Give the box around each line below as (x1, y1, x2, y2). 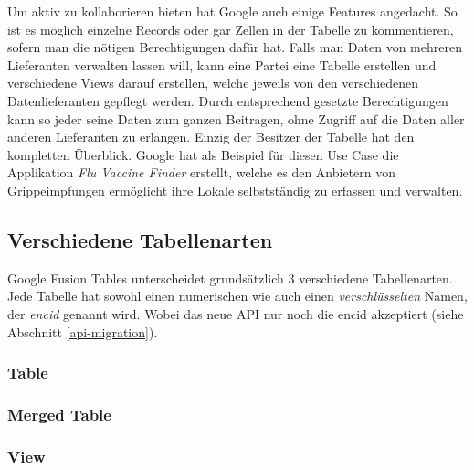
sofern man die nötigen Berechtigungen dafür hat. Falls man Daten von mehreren (7, 37, 462, 57)
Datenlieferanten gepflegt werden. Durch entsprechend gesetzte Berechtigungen (7, 91, 448, 110)
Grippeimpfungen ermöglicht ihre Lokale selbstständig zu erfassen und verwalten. (7, 180, 463, 199)
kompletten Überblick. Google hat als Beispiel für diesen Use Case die (7, 144, 399, 164)
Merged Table (7, 402, 111, 425)
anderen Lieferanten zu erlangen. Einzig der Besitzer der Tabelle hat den (7, 127, 415, 146)
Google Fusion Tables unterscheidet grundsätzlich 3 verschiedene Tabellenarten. (7, 268, 453, 287)
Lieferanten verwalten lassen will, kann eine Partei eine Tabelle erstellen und (7, 55, 437, 74)
